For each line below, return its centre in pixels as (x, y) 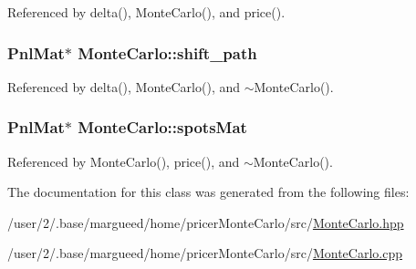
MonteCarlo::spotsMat (162, 127)
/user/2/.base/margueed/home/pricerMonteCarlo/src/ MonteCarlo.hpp (206, 222)
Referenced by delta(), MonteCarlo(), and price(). (146, 12)
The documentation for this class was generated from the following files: (208, 192)
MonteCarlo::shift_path (167, 52)
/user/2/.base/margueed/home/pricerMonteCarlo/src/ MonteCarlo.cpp (205, 253)
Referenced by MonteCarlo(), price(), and (124, 161)
